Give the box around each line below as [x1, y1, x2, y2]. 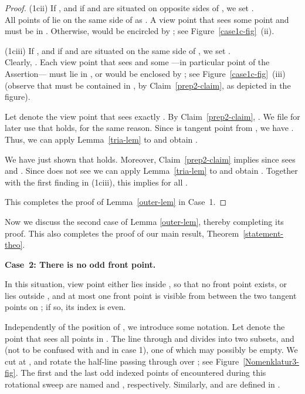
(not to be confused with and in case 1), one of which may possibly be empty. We [5, 344, 298, 356]
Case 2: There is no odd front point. [5, 258, 156, 270]
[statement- [243, 227, 284, 239]
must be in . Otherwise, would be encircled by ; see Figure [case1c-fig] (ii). [5, 25, 274, 37]
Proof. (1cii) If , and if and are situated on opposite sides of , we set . [5, 2, 254, 14]
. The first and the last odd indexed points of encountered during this [15, 366, 266, 379]
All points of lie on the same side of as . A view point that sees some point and [5, 13, 289, 25]
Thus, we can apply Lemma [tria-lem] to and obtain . [5, 133, 198, 145]
